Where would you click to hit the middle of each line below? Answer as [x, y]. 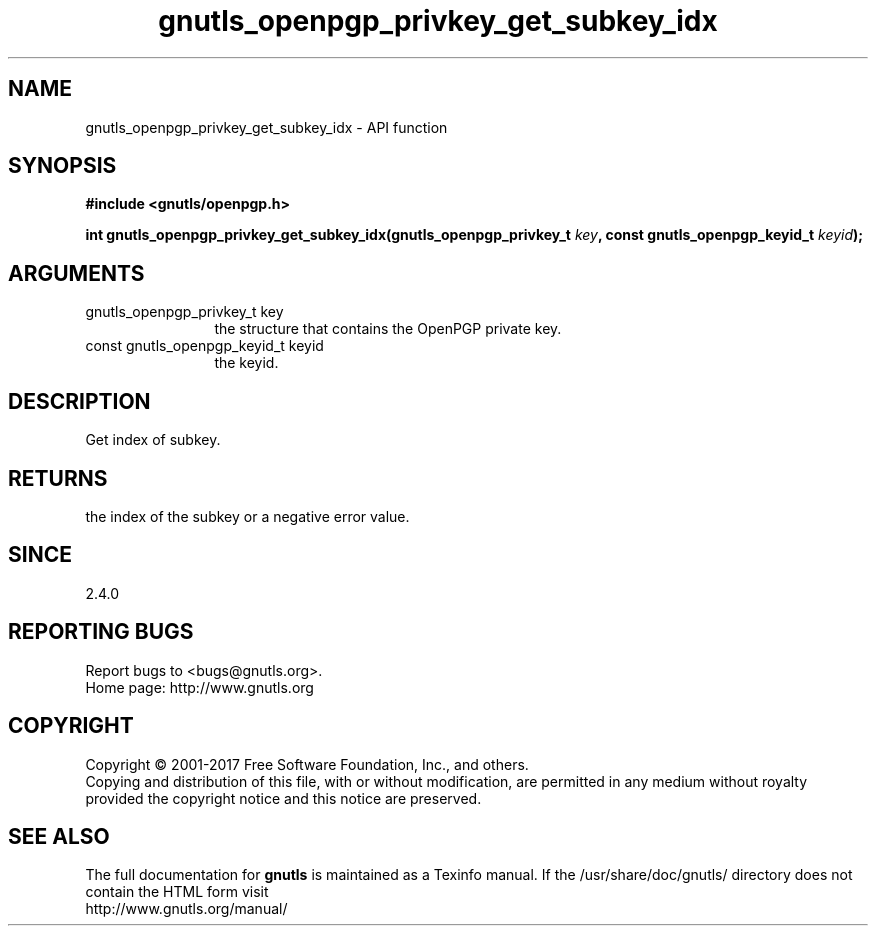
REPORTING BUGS [101, 632]
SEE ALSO [59, 836]
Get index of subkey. [153, 440]
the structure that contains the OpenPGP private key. [388, 329]
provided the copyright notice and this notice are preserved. [283, 798]
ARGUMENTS [76, 273]
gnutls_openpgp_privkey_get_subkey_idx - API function [266, 127]
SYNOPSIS [62, 166]
